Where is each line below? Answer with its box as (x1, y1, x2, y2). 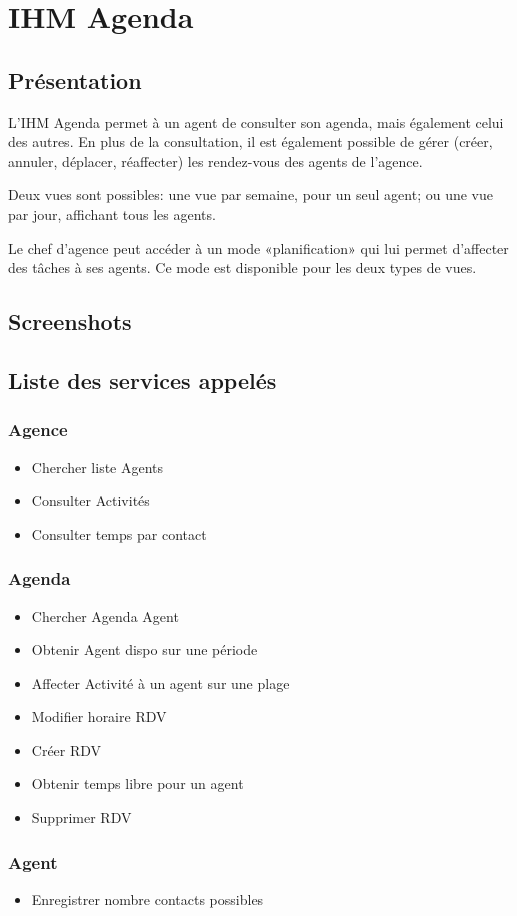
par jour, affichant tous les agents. (8, 203, 216, 224)
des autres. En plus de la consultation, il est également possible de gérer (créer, (8, 131, 493, 152)
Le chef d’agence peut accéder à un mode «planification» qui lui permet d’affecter (8, 237, 509, 258)
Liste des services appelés (8, 364, 277, 395)
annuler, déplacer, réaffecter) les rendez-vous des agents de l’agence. (8, 150, 423, 171)
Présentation (8, 64, 142, 95)
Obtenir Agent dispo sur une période (31, 639, 258, 660)
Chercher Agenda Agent (31, 605, 179, 626)
